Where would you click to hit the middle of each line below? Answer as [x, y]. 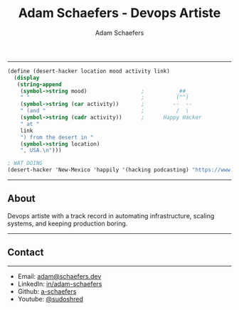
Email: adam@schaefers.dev [59, 276]
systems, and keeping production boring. [68, 223]
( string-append [39, 84]
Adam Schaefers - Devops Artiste [119, 13]
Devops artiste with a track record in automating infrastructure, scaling [111, 215]
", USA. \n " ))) [41, 151]
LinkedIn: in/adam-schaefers [60, 284]
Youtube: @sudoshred [51, 299]
